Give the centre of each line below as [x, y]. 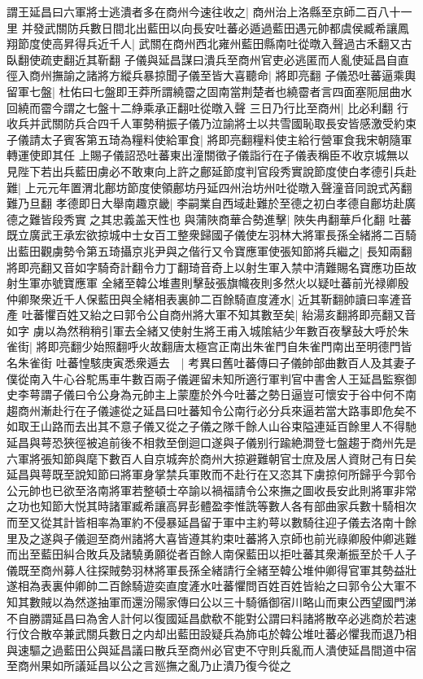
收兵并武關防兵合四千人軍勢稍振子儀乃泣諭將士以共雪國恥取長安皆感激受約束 [211, 123]
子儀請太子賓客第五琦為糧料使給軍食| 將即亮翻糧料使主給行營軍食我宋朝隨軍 [209, 139]
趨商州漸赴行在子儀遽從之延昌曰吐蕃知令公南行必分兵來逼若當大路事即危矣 [206, 410]
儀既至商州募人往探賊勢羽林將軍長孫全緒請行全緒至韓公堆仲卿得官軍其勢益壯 [211, 569]
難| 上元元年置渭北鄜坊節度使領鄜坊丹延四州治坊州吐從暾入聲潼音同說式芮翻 [209, 187]
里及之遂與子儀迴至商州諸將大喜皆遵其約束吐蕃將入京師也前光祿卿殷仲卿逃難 [211, 538]
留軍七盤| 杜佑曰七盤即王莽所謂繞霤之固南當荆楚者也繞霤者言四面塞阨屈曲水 [209, 91]
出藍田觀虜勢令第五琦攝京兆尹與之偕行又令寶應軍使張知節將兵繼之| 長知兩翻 [209, 250]
